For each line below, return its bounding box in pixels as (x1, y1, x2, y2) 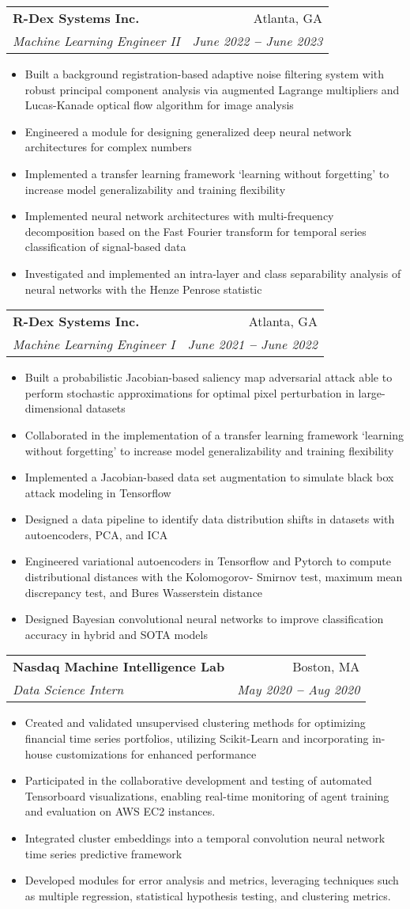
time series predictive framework (24, 845, 182, 861)
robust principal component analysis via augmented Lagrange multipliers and (24, 81, 400, 97)
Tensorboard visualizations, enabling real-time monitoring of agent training (24, 787, 389, 804)
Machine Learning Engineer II (13, 32, 180, 50)
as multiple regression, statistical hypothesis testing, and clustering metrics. (24, 887, 391, 903)
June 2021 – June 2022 (187, 335, 318, 354)
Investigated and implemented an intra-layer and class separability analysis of (24, 264, 401, 281)
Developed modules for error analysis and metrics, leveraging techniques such (24, 872, 399, 888)
